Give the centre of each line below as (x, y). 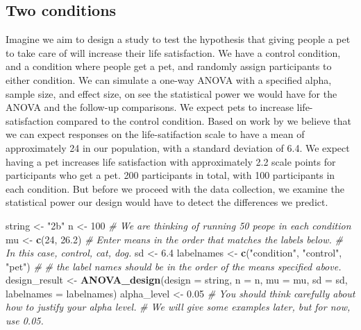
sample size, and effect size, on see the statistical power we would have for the (171, 93)
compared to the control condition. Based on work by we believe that (204, 120)
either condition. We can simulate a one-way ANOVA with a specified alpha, (169, 79)
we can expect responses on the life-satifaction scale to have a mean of (155, 134)
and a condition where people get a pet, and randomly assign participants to (169, 66)
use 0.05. (25, 321)
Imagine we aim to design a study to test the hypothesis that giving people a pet (178, 39)
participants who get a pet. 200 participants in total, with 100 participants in (170, 175)
